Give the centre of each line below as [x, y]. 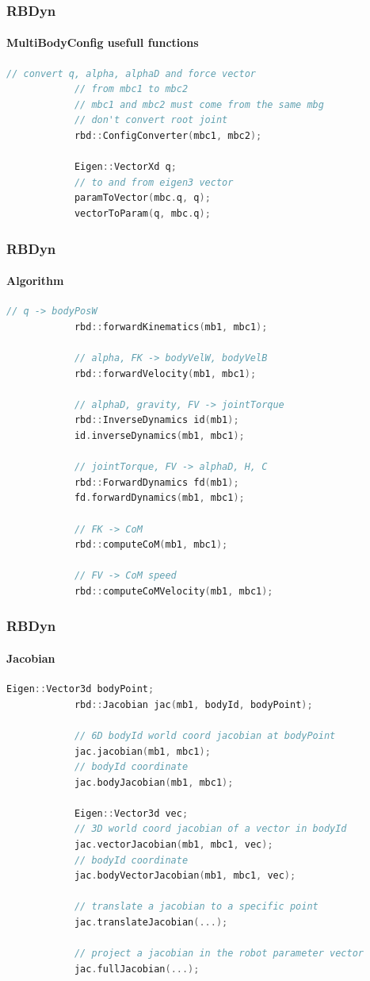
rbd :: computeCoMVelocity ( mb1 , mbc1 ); [174, 591]
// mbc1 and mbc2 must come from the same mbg [199, 104]
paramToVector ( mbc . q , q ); [142, 198]
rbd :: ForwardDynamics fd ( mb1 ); [156, 482]
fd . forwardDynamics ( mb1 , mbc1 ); [159, 498]
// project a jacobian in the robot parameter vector [219, 954]
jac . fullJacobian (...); [137, 969]
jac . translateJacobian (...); [151, 923]
